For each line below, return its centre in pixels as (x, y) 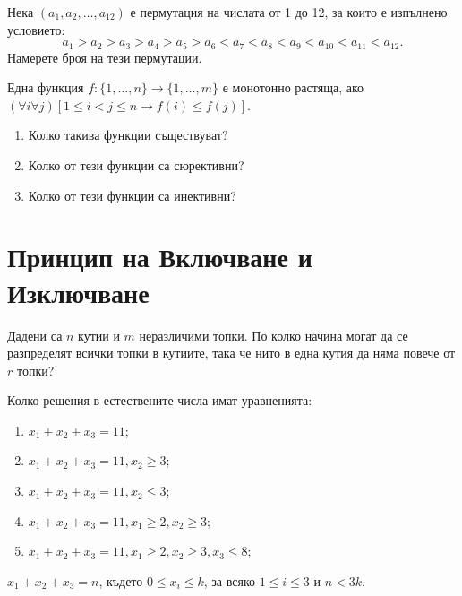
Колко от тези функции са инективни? (132, 195)
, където (121, 580)
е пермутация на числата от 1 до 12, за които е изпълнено (289, 12)
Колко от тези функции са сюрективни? (136, 165)
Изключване (78, 292)
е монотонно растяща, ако (293, 87)
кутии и (99, 335)
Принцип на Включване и (160, 257)
